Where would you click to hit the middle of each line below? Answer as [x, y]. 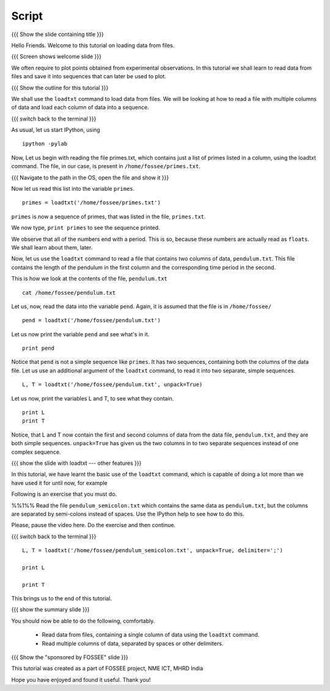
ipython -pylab [45, 144]
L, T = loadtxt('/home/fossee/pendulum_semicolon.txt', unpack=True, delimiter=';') [153, 551]
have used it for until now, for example [60, 482]
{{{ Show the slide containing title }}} [57, 34]
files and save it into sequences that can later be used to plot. [89, 76]
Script [27, 16]
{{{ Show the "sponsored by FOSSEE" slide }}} [70, 657]
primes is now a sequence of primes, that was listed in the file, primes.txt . [108, 216]
